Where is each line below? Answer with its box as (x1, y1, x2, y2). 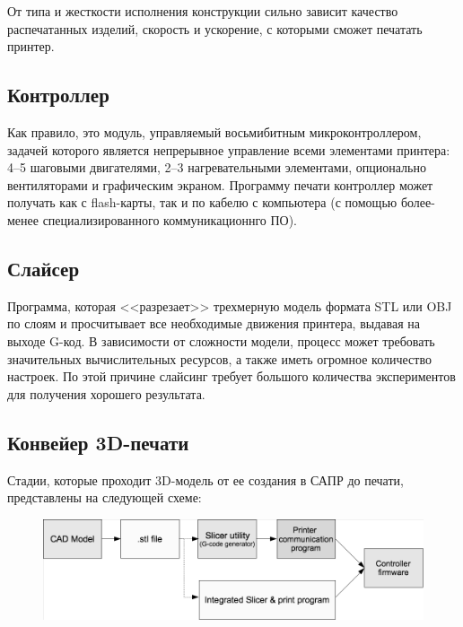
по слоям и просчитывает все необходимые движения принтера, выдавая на (7, 314, 420, 333)
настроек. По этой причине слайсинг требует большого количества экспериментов (7, 367, 456, 386)
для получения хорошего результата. (7, 384, 205, 403)
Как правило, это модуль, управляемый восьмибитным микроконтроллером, (7, 122, 422, 141)
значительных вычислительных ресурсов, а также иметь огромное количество (7, 349, 432, 368)
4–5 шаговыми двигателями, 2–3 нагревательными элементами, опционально (7, 158, 426, 177)
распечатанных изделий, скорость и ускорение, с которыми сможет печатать (7, 19, 423, 38)
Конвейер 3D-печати (7, 428, 189, 456)
